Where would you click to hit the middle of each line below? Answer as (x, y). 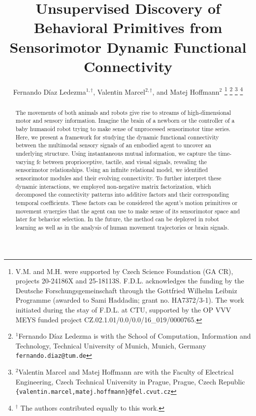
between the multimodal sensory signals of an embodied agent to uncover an (113, 145)
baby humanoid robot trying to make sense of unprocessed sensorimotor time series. (123, 129)
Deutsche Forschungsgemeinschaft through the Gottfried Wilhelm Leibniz (126, 290)
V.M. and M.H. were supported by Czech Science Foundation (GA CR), (124, 271)
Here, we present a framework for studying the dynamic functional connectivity (117, 137)
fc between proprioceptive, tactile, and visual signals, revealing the (122, 161)
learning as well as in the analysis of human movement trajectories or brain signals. (122, 227)
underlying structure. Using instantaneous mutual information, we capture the (116, 154)
